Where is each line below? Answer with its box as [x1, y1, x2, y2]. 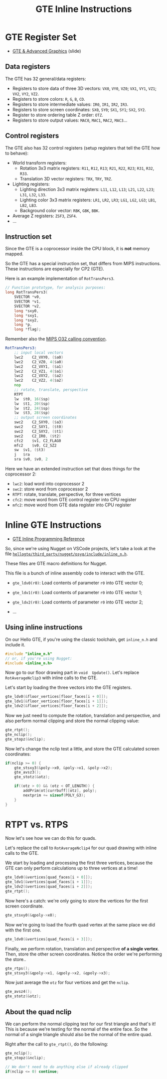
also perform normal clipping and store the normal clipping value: [5, 718, 140, 724]
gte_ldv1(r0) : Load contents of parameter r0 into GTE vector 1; [12, 589, 143, 595]
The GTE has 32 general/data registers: [5, 76, 86, 82]
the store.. [5, 956, 26, 962]
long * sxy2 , [14, 317, 39, 322]
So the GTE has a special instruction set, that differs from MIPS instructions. [5, 261, 161, 267]
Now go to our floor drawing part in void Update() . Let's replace [5, 669, 140, 676]
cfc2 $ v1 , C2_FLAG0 [14, 438, 61, 443]
